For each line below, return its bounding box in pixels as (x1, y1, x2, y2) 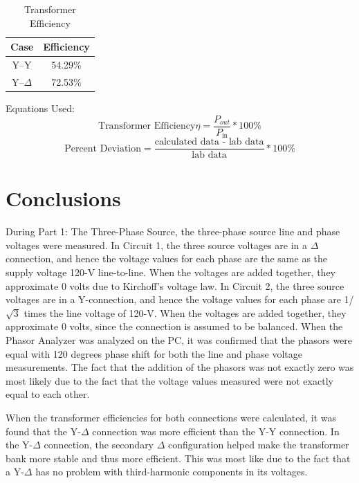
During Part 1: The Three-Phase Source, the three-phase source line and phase (6, 224, 340, 239)
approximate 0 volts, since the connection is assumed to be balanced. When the (6, 319, 343, 334)
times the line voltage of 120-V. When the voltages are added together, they (24, 305, 347, 320)
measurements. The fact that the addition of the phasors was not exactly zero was (6, 360, 354, 374)
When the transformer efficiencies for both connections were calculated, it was (6, 410, 337, 424)
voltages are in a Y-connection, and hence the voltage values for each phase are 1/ (6, 292, 354, 307)
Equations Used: (6, 100, 75, 115)
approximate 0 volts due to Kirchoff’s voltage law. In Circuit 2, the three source (6, 278, 344, 293)
